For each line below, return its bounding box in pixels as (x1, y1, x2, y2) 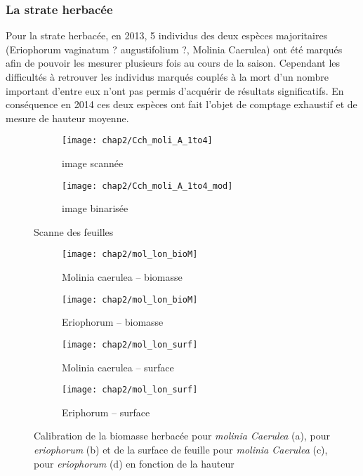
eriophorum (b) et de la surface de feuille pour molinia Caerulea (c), (34, 442, 328, 457)
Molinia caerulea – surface (62, 359, 174, 374)
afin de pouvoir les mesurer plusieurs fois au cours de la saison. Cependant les (6, 55, 341, 70)
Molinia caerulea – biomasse (62, 270, 183, 284)
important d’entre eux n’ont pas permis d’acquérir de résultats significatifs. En (6, 83, 344, 98)
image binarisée (62, 201, 128, 216)
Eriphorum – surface (62, 404, 150, 419)
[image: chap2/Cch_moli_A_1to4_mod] (62, 180, 233, 191)
